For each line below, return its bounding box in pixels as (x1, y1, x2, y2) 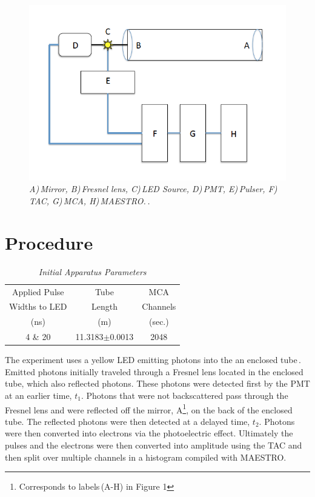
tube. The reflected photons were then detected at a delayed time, (5, 415, 250, 427)
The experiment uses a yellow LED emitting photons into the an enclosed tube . (5, 353, 301, 366)
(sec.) (148, 315, 169, 328)
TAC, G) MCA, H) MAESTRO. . (29, 195, 150, 207)
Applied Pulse (12, 285, 64, 298)
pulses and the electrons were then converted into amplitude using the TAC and (5, 439, 302, 451)
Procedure (5, 230, 93, 255)
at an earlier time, (5, 389, 72, 401)
